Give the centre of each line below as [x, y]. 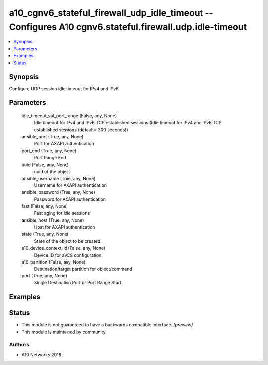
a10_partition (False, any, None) [54, 262]
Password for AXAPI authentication [70, 199]
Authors [19, 345]
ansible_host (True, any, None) [53, 220]
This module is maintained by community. [64, 332]
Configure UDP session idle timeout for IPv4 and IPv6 [64, 89]
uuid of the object [52, 171]
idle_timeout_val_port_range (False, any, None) [69, 116]
